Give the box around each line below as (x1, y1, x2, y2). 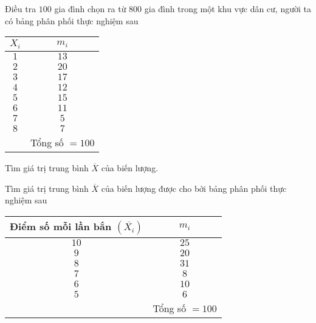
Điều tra (5, 2, 36, 15)
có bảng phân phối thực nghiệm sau (5, 14, 139, 27)
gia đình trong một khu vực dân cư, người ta (144, 2, 311, 15)
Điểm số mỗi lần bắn (10, 219, 112, 233)
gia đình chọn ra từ (54, 2, 126, 15)
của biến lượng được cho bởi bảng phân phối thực (101, 182, 287, 194)
